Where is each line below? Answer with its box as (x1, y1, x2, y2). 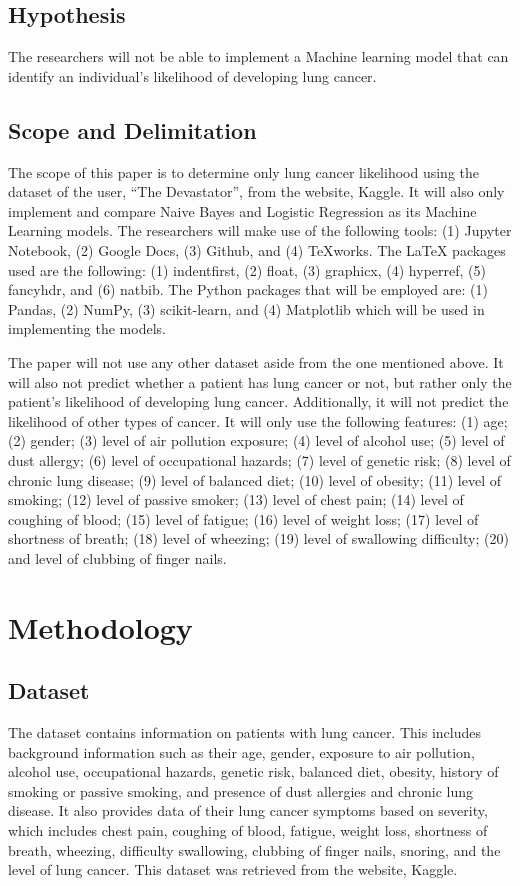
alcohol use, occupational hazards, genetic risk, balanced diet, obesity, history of (8, 761, 499, 782)
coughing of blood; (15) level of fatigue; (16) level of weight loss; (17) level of (8, 508, 479, 529)
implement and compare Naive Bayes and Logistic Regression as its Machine (8, 200, 477, 221)
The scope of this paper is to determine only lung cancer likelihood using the (8, 161, 479, 182)
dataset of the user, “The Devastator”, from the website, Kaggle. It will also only (8, 181, 505, 202)
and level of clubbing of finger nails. (8, 547, 227, 568)
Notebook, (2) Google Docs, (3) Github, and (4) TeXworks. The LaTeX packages (8, 239, 506, 260)
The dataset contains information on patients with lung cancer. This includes (8, 722, 481, 743)
